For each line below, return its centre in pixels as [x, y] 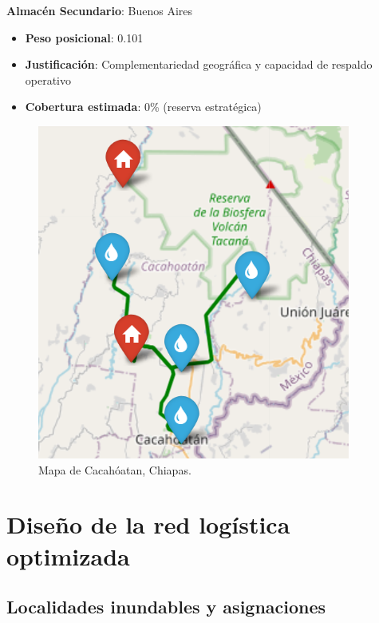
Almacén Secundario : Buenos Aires [100, 10]
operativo [48, 79]
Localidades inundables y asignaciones [166, 607]
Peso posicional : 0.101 [84, 37]
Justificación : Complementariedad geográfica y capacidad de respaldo [199, 64]
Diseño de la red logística [148, 524]
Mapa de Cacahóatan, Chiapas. [115, 469]
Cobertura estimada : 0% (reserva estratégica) [143, 107]
